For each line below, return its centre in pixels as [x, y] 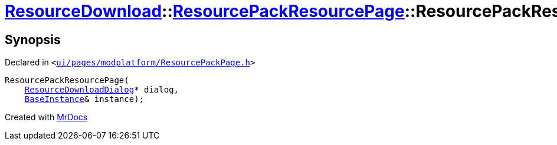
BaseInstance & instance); [84, 99]
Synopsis [33, 39]
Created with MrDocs [46, 117]
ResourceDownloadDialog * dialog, [102, 90]
